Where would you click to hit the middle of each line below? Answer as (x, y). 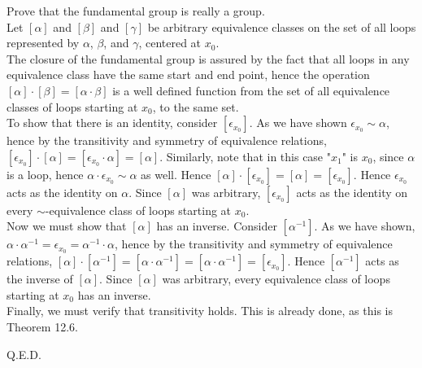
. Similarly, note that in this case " (245, 156)
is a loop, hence (45, 174)
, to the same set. (196, 106)
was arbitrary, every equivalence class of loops (276, 279)
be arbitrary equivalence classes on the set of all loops (282, 26)
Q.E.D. (24, 354)
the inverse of (40, 279)
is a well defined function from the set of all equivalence (251, 90)
